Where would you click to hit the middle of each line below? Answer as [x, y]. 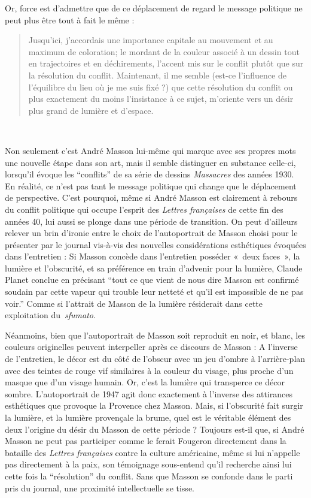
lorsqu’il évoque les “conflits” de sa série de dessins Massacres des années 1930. [150, 174]
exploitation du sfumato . [50, 315]
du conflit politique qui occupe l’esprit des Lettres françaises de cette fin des [144, 209]
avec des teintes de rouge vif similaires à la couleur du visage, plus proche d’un [149, 370]
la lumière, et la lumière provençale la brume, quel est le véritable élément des [148, 417]
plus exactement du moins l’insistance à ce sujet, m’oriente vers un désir [161, 99]
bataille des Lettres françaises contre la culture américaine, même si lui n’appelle [153, 452]
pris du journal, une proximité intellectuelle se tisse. [100, 488]
